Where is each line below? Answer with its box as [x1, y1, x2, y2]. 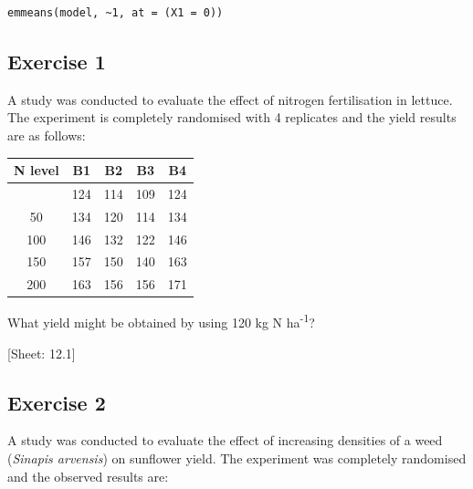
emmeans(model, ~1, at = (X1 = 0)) [7, 6, 224, 19]
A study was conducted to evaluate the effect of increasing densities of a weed [7, 431, 443, 450]
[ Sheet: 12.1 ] [7, 343, 76, 362]
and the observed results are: [7, 466, 169, 485]
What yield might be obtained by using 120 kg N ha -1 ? [7, 310, 315, 332]
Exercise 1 [7, 47, 106, 75]
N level [14, 161, 59, 180]
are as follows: [7, 125, 86, 144]
